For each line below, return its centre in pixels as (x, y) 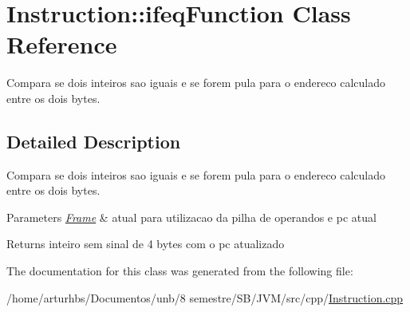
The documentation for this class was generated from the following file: (180, 271)
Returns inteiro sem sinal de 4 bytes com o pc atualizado (146, 244)
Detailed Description (94, 141)
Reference (62, 44)
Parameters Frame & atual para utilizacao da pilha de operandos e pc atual (191, 217)
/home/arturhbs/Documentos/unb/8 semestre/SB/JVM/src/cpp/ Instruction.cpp (205, 297)
